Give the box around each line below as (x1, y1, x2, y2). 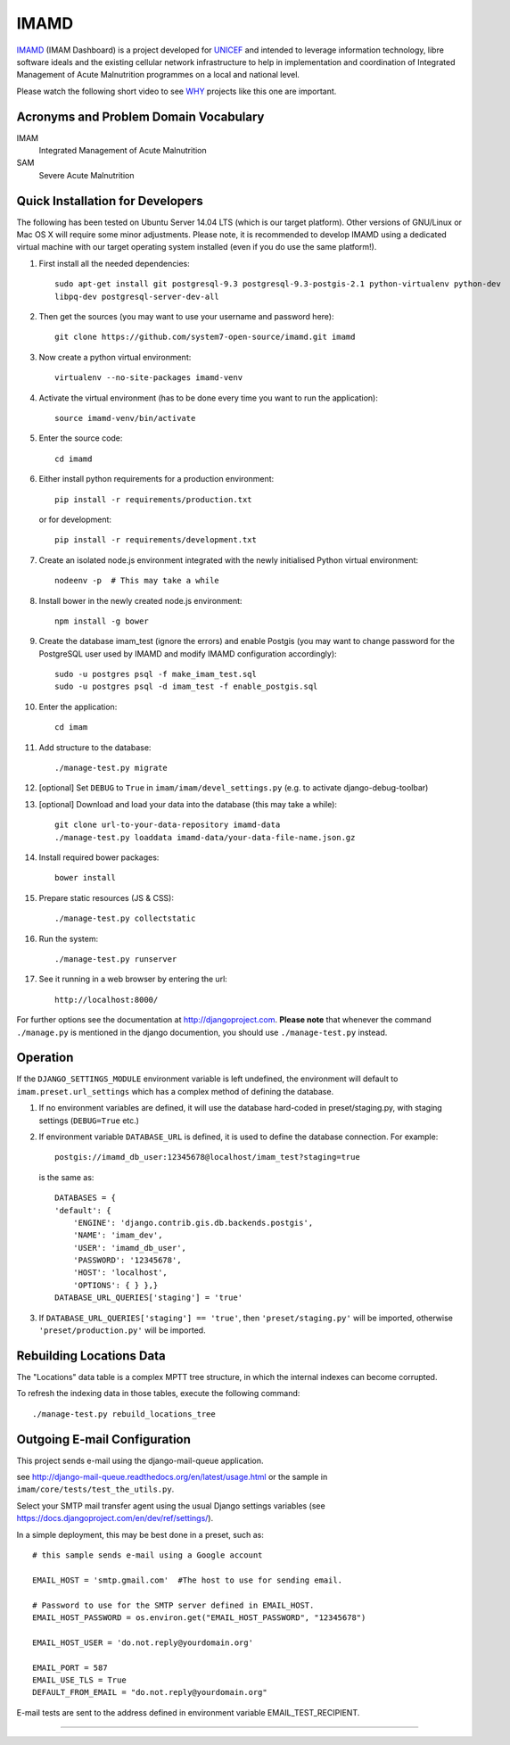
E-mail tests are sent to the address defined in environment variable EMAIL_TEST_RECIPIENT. (16, 1707, 360, 1717)
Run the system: (38, 933, 99, 944)
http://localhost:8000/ (54, 995, 159, 1005)
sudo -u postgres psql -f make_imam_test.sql (54, 669, 258, 680)
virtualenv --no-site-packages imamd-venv (54, 373, 243, 383)
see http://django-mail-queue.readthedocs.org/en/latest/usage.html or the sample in (16, 1472, 328, 1483)
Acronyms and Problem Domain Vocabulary (16, 109, 265, 124)
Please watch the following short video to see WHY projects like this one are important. (16, 86, 337, 96)
